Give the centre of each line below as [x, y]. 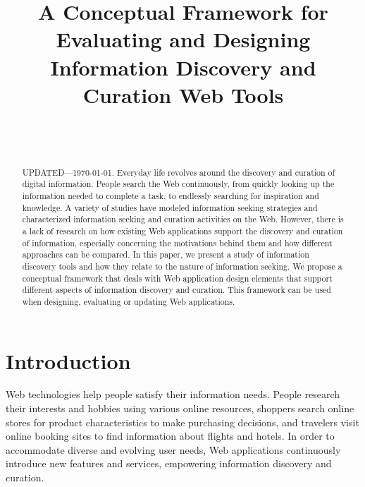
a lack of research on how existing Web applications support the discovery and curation [182, 230]
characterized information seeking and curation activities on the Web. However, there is [183, 219]
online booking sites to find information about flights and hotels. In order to [170, 436]
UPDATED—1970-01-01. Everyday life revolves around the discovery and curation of [179, 172]
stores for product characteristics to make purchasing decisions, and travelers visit [182, 422]
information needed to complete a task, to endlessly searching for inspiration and [171, 195]
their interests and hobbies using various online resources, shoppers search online [180, 408]
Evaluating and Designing [183, 39]
